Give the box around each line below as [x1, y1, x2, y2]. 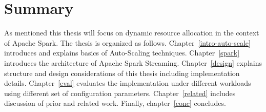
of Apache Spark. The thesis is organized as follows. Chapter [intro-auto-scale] [4, 37, 251, 48]
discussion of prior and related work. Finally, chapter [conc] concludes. [4, 98, 226, 108]
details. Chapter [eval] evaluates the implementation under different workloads [4, 78, 251, 88]
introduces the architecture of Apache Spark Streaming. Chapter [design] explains [4, 57, 262, 68]
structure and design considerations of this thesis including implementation [4, 67, 240, 78]
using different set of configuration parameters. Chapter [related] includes [4, 87, 236, 98]
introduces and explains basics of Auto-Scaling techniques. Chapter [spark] [4, 47, 240, 58]
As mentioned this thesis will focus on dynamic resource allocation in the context [4, 27, 259, 38]
